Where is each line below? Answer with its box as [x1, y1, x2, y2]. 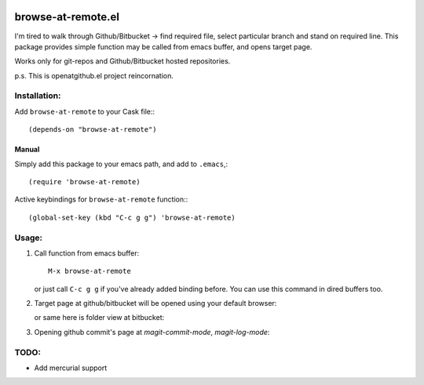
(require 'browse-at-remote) [28, 177, 141, 186]
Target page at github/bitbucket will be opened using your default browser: [34, 299, 277, 308]
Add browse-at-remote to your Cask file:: [14, 107, 155, 116]
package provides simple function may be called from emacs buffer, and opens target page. [14, 42, 313, 51]
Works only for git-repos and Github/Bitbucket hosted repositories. [14, 56, 231, 66]
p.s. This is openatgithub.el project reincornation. [14, 71, 174, 80]
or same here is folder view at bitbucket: [34, 313, 165, 322]
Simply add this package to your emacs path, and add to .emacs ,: [14, 159, 228, 169]
